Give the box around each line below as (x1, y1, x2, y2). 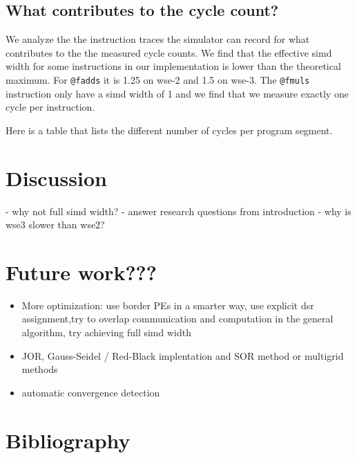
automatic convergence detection (21, 385, 160, 399)
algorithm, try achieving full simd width (21, 325, 191, 340)
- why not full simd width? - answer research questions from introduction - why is (6, 203, 351, 218)
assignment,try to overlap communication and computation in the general (21, 311, 334, 326)
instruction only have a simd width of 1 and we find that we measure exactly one (6, 86, 349, 100)
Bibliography (6, 425, 131, 454)
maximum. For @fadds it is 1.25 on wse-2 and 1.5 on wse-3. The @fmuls (6, 72, 310, 86)
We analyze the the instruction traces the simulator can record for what (6, 32, 310, 46)
